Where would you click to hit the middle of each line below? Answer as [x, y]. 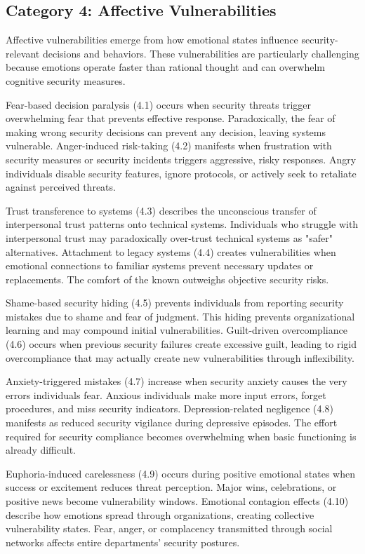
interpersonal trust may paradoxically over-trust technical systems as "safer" [169, 237]
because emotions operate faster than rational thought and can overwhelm [165, 67]
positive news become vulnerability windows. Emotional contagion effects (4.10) [177, 501]
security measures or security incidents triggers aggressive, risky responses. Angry [181, 159]
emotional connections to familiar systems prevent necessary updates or [160, 265]
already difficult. [41, 450]
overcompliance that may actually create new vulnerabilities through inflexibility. [180, 357]
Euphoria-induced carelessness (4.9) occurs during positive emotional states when [180, 473]
